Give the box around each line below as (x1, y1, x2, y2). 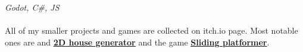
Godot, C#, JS (5, 1, 60, 13)
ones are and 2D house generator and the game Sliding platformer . (5, 35, 270, 48)
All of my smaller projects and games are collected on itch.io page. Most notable (5, 24, 298, 37)
